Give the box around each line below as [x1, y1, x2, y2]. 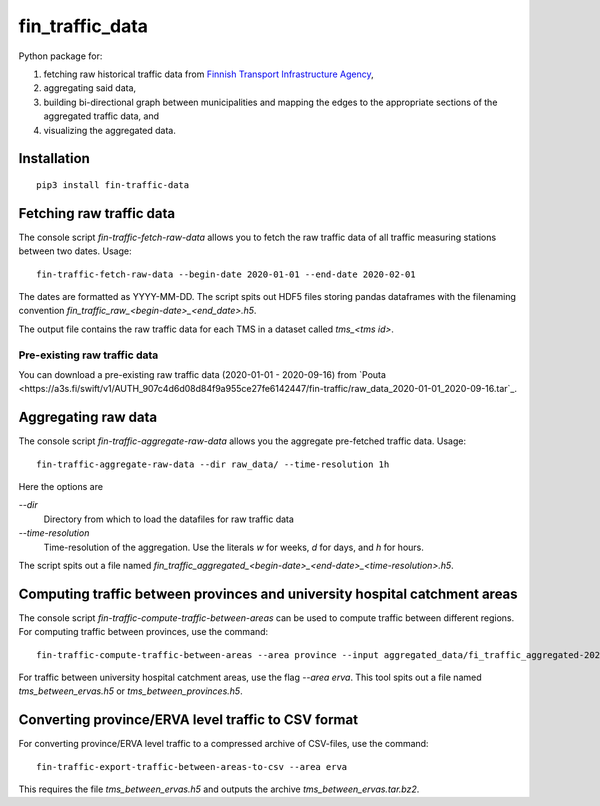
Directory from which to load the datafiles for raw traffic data [43, 513, 295, 525]
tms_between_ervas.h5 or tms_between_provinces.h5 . [18, 685, 244, 697]
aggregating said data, [43, 82, 137, 94]
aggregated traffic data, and [43, 110, 160, 122]
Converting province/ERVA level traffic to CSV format [18, 711, 359, 729]
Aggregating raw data [18, 409, 158, 426]
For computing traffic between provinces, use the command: [18, 626, 269, 638]
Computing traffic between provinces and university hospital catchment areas [18, 585, 519, 602]
